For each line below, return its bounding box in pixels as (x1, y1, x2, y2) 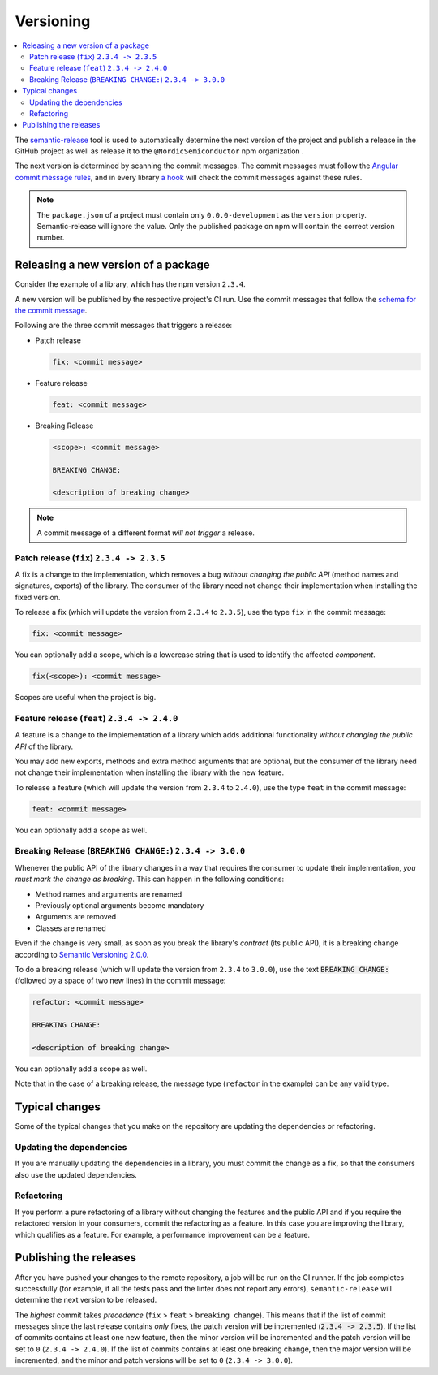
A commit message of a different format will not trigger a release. (36, 528, 255, 538)
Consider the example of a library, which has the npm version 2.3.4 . (15, 279, 247, 289)
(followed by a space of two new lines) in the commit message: (15, 975, 226, 986)
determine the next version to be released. (15, 1295, 157, 1305)
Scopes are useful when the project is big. (15, 692, 157, 702)
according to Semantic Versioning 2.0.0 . (15, 949, 149, 959)
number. (36, 232, 65, 243)
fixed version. (15, 592, 61, 602)
